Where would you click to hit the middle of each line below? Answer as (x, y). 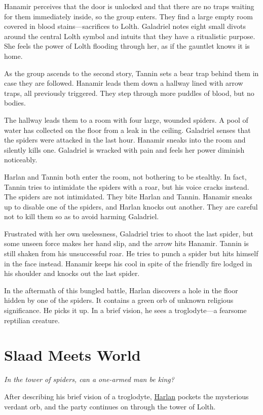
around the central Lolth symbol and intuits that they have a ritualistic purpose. (130, 36)
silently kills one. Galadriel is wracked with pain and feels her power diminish (124, 149)
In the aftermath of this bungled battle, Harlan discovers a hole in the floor (121, 290)
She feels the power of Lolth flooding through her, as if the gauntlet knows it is (127, 46)
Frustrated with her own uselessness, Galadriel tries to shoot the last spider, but (129, 233)
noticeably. (21, 160)
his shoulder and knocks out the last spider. (72, 273)
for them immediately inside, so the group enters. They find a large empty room (128, 16)
